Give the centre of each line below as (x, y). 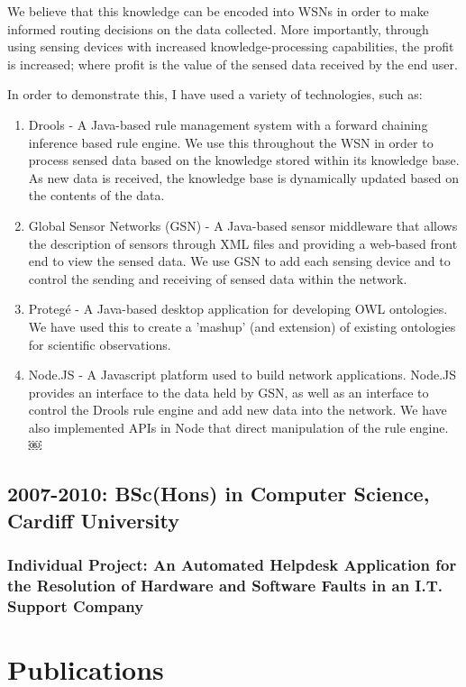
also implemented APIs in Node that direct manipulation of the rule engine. (238, 427)
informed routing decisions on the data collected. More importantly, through (218, 28)
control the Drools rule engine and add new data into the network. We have (238, 410)
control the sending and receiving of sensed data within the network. (218, 278)
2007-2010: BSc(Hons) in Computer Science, (219, 494)
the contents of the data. (96, 195)
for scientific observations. (100, 344)
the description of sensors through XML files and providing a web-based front (243, 243)
